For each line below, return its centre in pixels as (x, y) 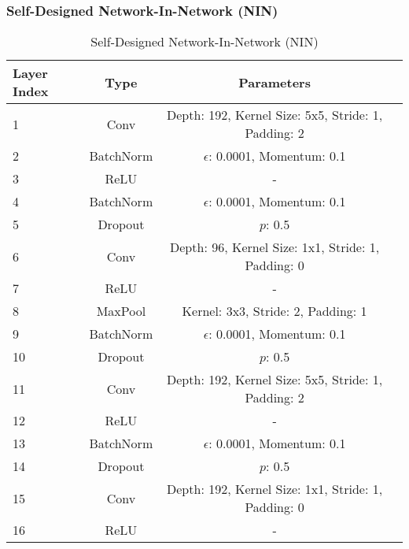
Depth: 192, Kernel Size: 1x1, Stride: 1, (275, 489)
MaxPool (121, 311)
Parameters (275, 82)
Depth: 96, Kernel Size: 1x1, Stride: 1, (275, 247)
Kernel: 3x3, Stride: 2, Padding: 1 (275, 311)
